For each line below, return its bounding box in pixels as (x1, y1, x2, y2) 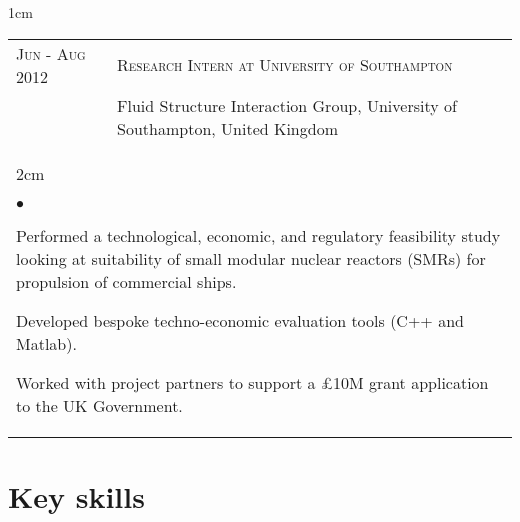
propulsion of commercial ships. (16, 269, 237, 293)
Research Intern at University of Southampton (117, 53, 453, 77)
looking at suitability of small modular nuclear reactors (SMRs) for (16, 246, 486, 270)
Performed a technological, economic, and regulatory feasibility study (16, 223, 501, 247)
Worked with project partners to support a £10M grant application (16, 370, 489, 394)
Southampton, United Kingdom (117, 116, 338, 140)
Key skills (8, 475, 145, 516)
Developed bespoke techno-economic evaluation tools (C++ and (16, 308, 464, 332)
